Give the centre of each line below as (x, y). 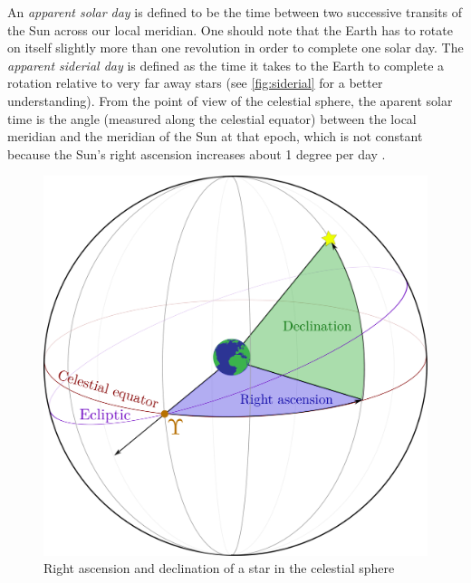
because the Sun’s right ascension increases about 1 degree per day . (197, 153)
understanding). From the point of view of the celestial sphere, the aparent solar (230, 100)
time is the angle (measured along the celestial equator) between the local (212, 118)
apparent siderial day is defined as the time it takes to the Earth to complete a (226, 65)
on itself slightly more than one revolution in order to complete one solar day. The (235, 48)
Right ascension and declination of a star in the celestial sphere (219, 568)
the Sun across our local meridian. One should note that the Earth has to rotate (230, 29)
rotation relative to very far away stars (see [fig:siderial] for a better (195, 83)
